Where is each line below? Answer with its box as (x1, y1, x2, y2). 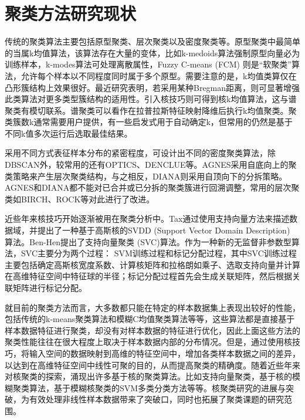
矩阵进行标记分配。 (12, 282, 87, 293)
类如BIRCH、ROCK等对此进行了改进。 (5, 192, 155, 205)
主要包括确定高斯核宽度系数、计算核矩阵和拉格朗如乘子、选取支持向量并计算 (5, 258, 300, 270)
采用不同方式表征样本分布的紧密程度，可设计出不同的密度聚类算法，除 (5, 147, 276, 159)
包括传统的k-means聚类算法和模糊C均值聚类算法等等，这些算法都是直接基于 (5, 313, 295, 325)
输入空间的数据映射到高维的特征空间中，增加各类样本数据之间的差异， (29, 347, 300, 359)
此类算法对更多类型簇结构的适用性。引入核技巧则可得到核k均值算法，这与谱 (5, 93, 297, 105)
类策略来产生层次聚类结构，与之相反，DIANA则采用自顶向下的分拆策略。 (5, 170, 287, 182)
